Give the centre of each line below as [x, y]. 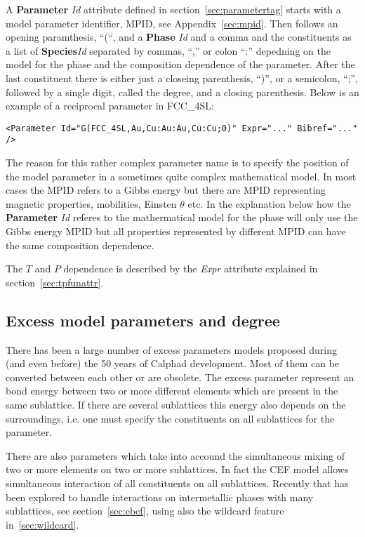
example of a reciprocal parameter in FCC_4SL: [110, 106]
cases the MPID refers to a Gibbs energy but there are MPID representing [166, 190]
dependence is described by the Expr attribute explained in [191, 268]
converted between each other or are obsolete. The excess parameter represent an [180, 377]
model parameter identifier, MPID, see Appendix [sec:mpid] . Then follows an [172, 23]
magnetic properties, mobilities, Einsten [91, 203]
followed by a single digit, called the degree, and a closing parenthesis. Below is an [182, 92]
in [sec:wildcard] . [42, 524]
